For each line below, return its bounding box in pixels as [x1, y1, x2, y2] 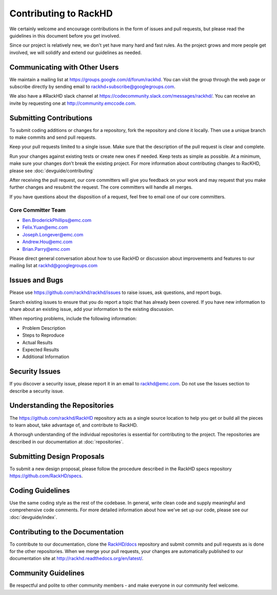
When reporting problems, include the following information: [9, 315, 137, 322]
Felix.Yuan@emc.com [22, 224, 68, 231]
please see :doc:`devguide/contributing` [9, 168, 94, 174]
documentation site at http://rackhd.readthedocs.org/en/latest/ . [9, 555, 144, 562]
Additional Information [22, 354, 69, 360]
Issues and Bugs [9, 276, 64, 285]
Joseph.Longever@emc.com [22, 231, 84, 237]
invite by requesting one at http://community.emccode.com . [9, 100, 136, 106]
